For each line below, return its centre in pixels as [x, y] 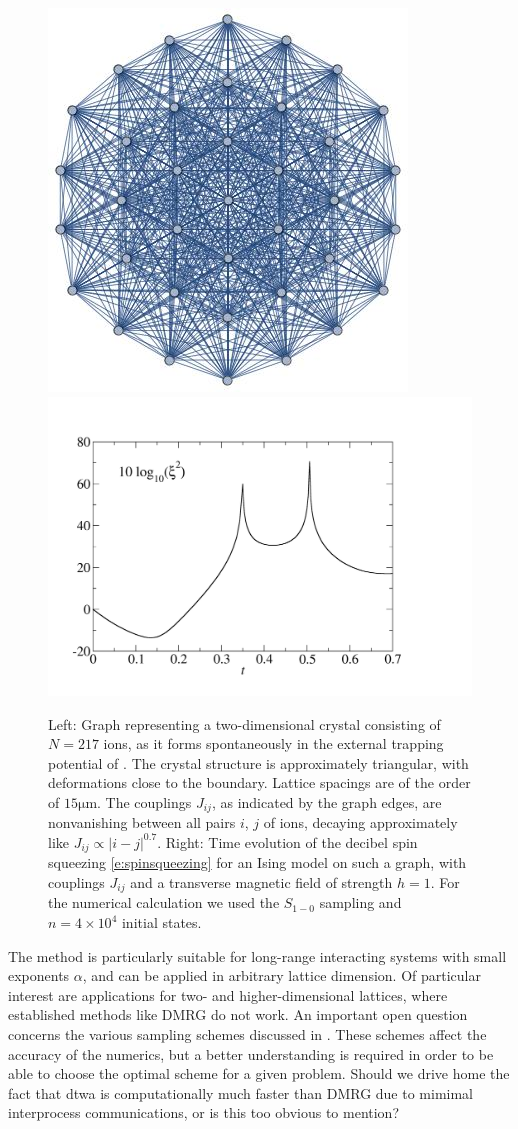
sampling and [360, 902]
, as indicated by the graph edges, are [326, 801]
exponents [39, 975]
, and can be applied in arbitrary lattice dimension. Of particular [281, 975]
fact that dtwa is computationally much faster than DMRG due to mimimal [241, 1092]
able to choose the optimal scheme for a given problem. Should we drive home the [259, 1073]
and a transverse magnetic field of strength [261, 882]
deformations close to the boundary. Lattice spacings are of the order [259, 782]
